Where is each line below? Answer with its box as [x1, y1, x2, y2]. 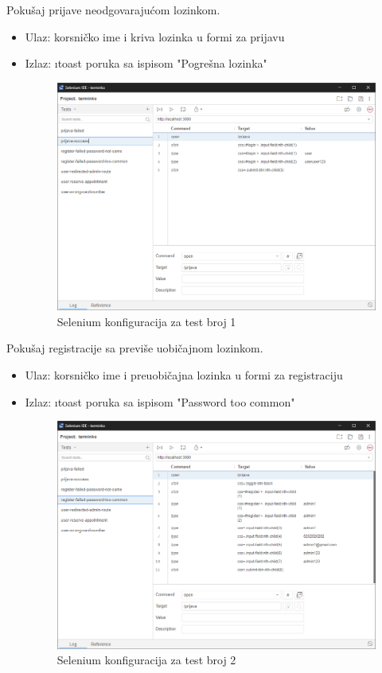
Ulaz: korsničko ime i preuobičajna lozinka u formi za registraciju [25, 367, 343, 383]
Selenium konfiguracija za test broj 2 [57, 652, 236, 668]
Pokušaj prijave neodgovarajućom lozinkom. [6, 2, 220, 18]
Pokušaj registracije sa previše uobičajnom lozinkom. [6, 340, 263, 356]
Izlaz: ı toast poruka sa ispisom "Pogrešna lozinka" [25, 55, 267, 72]
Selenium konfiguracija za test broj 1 [57, 313, 236, 329]
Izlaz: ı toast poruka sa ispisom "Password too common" [25, 393, 295, 410]
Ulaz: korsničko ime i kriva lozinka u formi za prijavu [25, 28, 285, 45]
